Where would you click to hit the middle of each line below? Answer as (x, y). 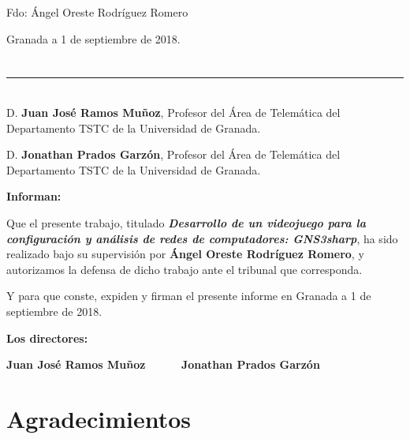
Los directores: (47, 338)
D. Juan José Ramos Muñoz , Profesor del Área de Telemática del (173, 112)
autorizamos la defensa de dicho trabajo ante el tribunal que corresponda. (184, 269)
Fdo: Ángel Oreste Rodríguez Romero (97, 12)
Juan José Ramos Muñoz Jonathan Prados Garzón (163, 364)
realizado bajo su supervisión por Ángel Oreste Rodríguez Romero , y (185, 254)
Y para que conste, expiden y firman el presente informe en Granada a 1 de (189, 296)
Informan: (34, 196)
